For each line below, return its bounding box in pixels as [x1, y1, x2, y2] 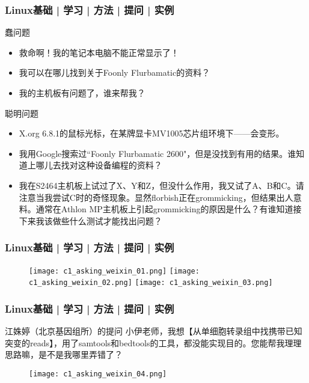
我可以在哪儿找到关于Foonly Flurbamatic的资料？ [19, 66, 210, 79]
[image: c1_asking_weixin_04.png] [29, 369, 167, 378]
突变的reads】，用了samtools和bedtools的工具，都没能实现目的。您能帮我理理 [5, 336, 302, 349]
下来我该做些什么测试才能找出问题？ [19, 214, 162, 227]
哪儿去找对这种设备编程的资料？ [35, 159, 162, 171]
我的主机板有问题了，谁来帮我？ [19, 87, 145, 99]
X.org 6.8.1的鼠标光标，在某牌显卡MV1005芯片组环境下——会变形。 [19, 127, 284, 139]
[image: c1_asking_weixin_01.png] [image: [29, 266, 200, 275]
